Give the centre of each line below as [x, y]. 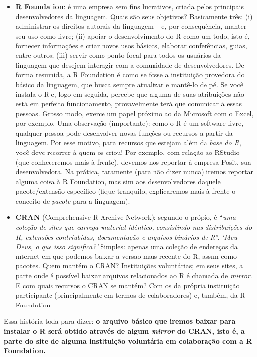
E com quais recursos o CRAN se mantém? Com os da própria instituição [128, 285]
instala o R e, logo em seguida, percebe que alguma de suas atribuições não [130, 94]
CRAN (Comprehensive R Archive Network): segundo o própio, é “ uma [126, 217]
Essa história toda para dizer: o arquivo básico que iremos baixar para [120, 321]
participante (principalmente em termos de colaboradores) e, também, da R [130, 295]
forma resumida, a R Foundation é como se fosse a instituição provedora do [130, 75]
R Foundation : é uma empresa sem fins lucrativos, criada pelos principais [129, 6]
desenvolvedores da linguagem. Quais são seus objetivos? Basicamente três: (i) [134, 16]
